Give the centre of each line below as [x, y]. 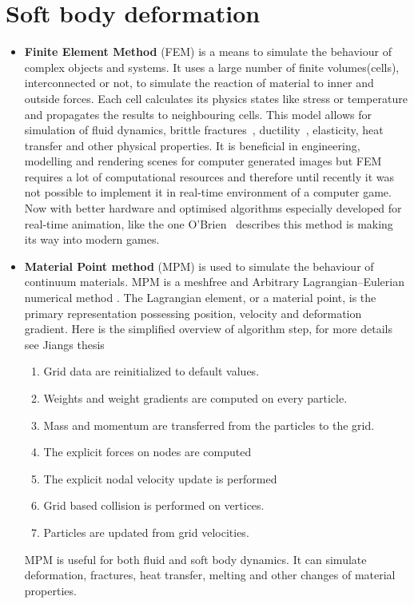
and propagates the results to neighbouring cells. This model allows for [198, 114]
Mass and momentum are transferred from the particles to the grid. [209, 425]
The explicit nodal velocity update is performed [160, 478]
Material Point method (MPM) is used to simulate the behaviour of [199, 266]
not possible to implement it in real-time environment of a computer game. [208, 192]
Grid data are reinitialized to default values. [151, 371]
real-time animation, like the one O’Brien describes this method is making [209, 223]
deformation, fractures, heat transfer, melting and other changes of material [210, 575]
